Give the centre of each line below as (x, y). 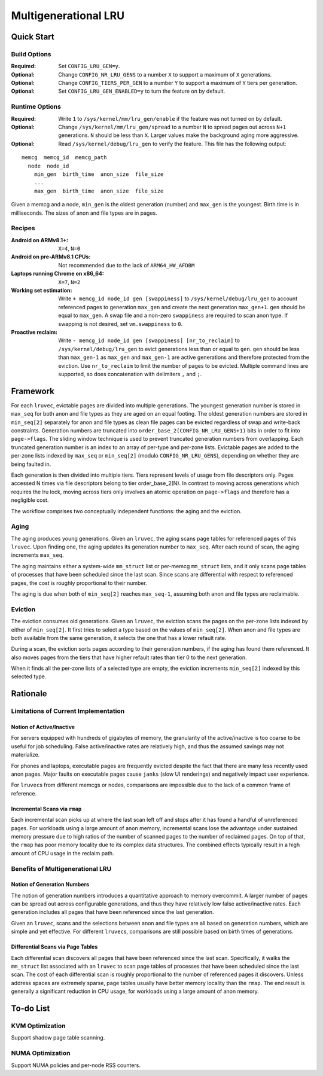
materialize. (25, 755)
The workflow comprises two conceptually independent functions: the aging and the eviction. (126, 511)
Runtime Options (36, 106)
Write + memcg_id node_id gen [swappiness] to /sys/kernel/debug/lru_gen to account (178, 298)
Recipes (23, 228)
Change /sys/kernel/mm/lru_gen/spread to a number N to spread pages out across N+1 (172, 127)
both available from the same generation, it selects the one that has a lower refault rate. (119, 638)
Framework (33, 391)
